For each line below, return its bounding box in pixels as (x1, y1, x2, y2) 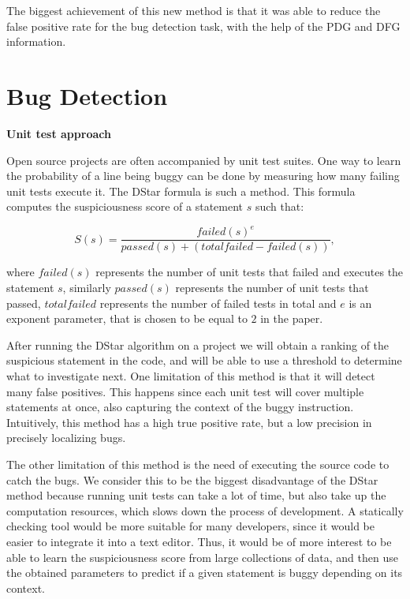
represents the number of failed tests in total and (99, 294, 337, 311)
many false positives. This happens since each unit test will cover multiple (6, 383, 364, 399)
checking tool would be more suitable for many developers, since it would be (6, 518, 375, 534)
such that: (255, 198, 304, 215)
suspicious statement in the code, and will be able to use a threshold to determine (6, 352, 402, 369)
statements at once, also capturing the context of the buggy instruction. (6, 399, 354, 415)
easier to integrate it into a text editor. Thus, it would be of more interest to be (6, 533, 392, 549)
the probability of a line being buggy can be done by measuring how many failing (6, 167, 400, 184)
